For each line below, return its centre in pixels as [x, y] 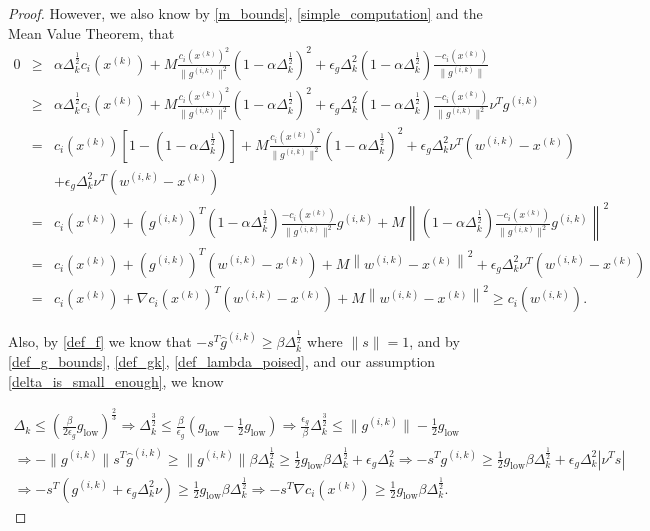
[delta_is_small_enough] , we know [116, 380]
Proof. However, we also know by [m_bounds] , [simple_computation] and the [245, 13]
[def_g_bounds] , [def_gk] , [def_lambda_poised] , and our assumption [222, 360]
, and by [434, 341]
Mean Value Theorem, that [91, 32]
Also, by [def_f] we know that [100, 341]
